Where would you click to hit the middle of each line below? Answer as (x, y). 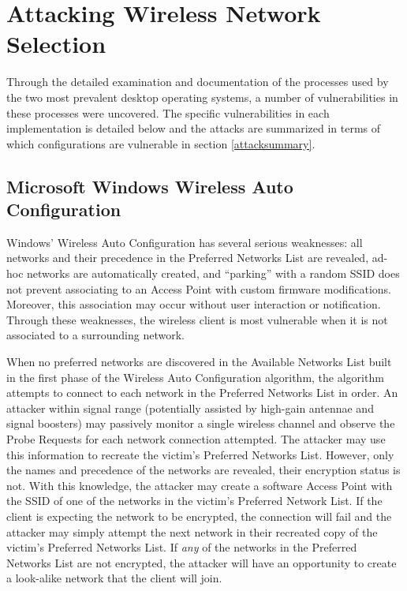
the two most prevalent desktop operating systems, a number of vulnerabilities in (202, 97)
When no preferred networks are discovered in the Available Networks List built (199, 362)
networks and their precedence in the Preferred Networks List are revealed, (188, 258)
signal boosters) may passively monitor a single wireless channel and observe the (201, 423)
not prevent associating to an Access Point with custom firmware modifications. (199, 288)
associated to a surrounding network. (95, 335)
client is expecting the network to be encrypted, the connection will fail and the (199, 516)
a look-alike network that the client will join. (114, 578)
